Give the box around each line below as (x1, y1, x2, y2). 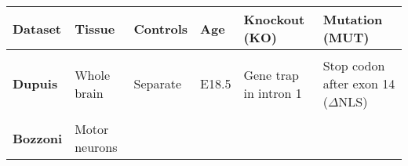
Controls (133, 19, 188, 38)
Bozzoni (13, 128, 63, 147)
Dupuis (13, 74, 58, 92)
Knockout (243, 10, 305, 28)
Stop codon (322, 56, 385, 74)
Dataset (13, 19, 62, 38)
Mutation (322, 10, 383, 28)
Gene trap (243, 65, 299, 84)
